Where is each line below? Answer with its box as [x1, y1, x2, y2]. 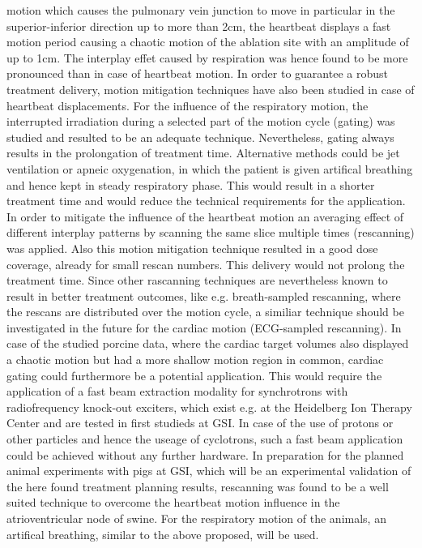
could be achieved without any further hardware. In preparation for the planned [6, 446, 404, 463]
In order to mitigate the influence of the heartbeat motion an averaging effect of [6, 208, 404, 225]
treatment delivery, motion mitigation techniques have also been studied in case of [6, 80, 415, 97]
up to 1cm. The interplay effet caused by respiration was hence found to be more [6, 49, 408, 66]
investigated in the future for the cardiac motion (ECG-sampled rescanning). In [6, 319, 402, 336]
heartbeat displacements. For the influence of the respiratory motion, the [6, 96, 369, 113]
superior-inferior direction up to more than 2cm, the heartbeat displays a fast [6, 17, 391, 34]
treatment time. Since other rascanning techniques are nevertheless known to [6, 272, 388, 289]
